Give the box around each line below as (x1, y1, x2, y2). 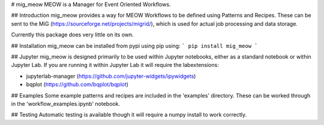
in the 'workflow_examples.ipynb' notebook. (11, 100, 120, 107)
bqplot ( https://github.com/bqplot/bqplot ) (26, 81, 129, 88)
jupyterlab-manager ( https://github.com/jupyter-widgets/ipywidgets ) (26, 72, 196, 80)
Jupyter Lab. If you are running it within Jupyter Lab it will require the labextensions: (11, 62, 219, 69)
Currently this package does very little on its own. (11, 31, 134, 38)
